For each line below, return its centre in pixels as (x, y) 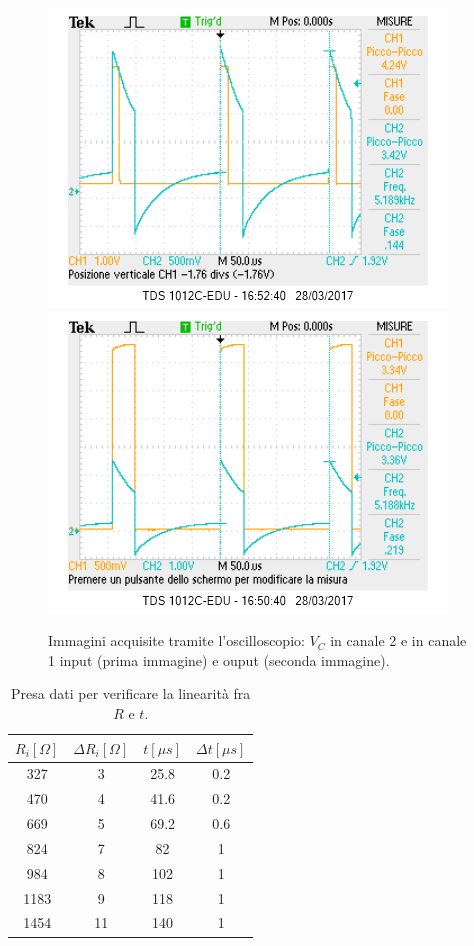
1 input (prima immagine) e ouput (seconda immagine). (219, 659)
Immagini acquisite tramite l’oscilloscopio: (176, 640)
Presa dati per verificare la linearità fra (131, 693)
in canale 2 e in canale (398, 640)
